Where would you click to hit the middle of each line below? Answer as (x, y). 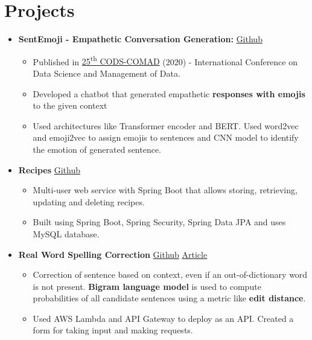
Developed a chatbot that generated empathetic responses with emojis (169, 93)
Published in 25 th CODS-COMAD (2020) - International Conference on (165, 60)
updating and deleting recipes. (89, 201)
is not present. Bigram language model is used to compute (147, 286)
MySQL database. (66, 233)
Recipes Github (49, 169)
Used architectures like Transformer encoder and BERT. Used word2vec (166, 125)
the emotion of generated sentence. (97, 149)
